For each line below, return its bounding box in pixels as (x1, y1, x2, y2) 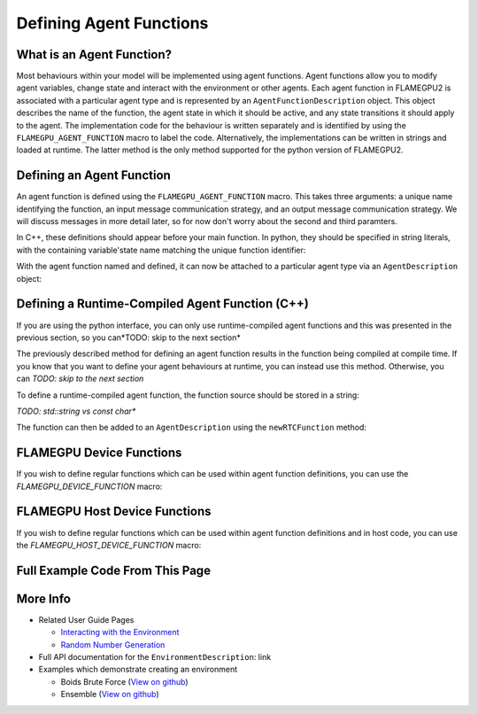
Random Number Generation (60, 639, 166, 650)
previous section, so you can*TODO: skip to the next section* (16, 332, 241, 343)
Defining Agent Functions (16, 13, 209, 33)
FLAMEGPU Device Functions (16, 446, 182, 461)
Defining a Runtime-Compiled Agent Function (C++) (16, 297, 309, 312)
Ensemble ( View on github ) (60, 689, 159, 700)
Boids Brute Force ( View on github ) (60, 676, 189, 687)
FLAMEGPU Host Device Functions (16, 504, 212, 519)
